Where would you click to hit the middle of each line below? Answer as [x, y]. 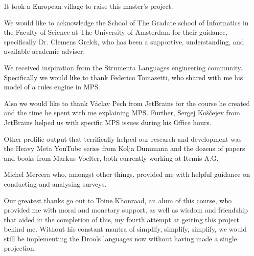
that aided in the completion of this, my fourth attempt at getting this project [122, 219]
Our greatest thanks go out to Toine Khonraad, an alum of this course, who [118, 200]
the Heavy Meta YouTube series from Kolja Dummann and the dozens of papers [125, 148]
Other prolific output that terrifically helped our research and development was [123, 139]
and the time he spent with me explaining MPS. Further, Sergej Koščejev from [122, 113]
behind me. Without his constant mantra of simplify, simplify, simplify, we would [125, 229]
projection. [20, 248]
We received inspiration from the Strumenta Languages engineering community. [123, 67]
